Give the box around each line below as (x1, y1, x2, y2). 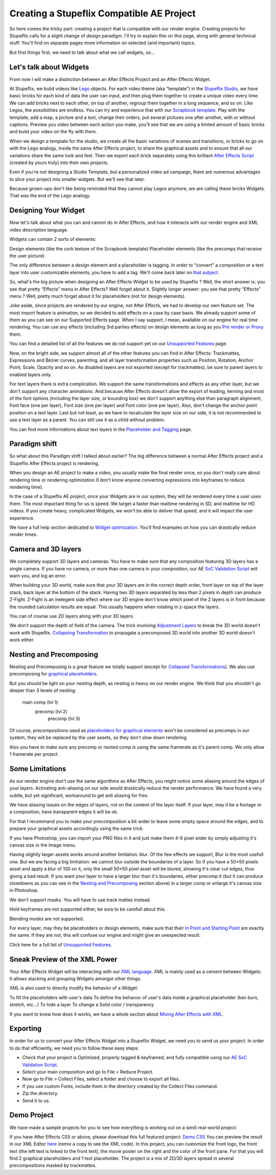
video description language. (9, 226, 68, 233)
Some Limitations (9, 764, 66, 773)
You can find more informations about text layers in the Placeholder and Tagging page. (9, 426, 192, 432)
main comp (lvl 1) (22, 699, 58, 705)
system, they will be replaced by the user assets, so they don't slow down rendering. (9, 734, 188, 740)
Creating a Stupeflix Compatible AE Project (9, 8, 196, 19)
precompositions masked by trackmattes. (9, 1162, 97, 1168)
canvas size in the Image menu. (9, 842, 76, 848)
